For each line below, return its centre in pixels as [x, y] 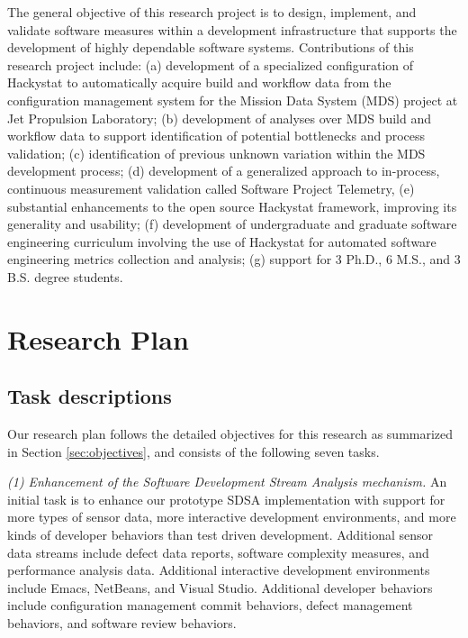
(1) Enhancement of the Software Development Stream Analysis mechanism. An [227, 482]
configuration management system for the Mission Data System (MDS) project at [233, 100]
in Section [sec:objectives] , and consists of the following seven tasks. [193, 451]
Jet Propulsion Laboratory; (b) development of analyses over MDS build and [220, 118]
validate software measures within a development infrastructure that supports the [232, 29]
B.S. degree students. [65, 276]
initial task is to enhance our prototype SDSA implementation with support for [226, 499]
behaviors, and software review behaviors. [122, 623]
